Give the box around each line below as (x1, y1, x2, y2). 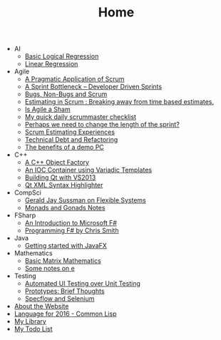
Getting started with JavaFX (24, 242, 107, 250)
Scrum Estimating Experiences (24, 128, 115, 136)
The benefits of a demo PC (24, 143, 105, 152)
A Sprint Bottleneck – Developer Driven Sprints (24, 83, 163, 91)
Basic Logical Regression (24, 52, 99, 61)
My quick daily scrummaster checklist (24, 113, 137, 121)
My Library (14, 317, 46, 326)
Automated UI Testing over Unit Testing (24, 279, 140, 288)
